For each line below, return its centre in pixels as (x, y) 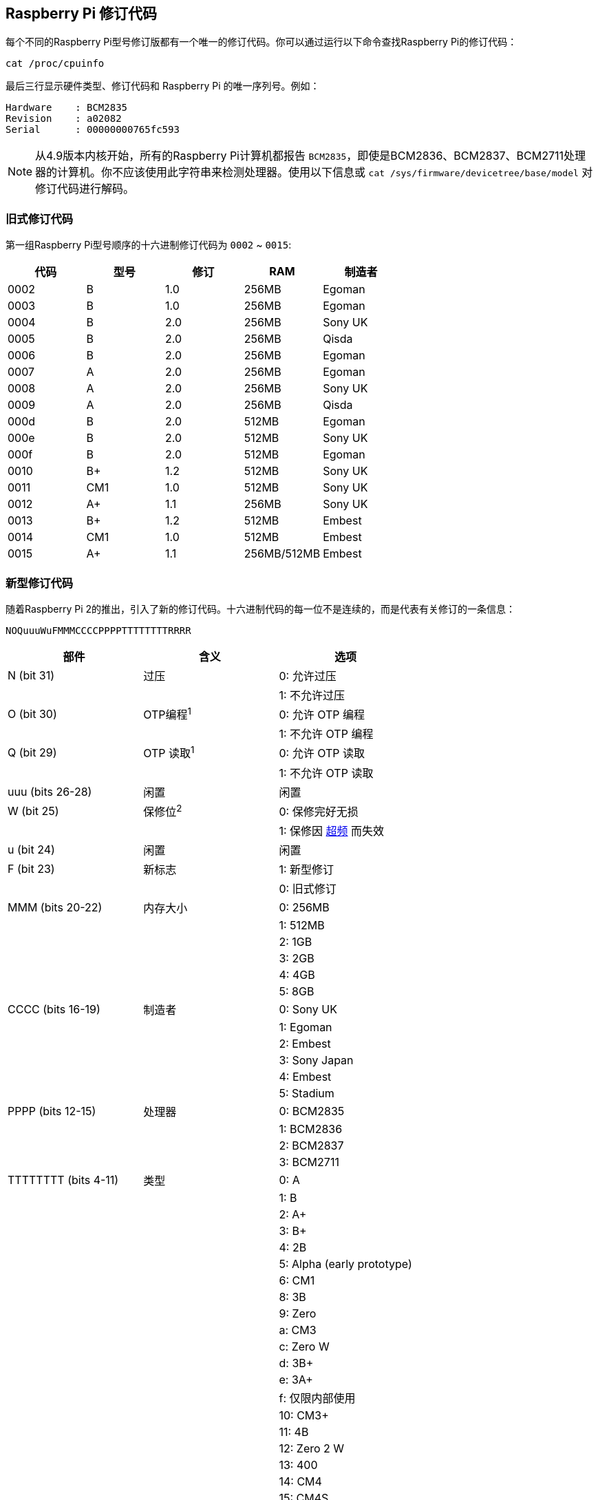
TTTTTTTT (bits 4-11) (63, 1180)
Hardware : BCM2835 (67, 108)
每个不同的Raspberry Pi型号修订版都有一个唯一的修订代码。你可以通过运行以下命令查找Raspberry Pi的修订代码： (261, 42)
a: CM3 (298, 1330)
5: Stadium (307, 1093)
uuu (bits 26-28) (50, 791)
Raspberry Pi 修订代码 (82, 13)
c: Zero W (304, 1346)
